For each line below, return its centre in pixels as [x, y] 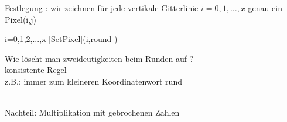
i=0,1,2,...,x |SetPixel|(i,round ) [61, 39]
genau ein [265, 8]
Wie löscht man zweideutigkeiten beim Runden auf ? [99, 58]
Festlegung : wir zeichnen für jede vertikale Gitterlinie [102, 8]
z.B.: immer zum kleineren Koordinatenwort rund [93, 81]
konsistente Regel [36, 70]
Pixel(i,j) [20, 19]
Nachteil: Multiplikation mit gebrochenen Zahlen [92, 112]
